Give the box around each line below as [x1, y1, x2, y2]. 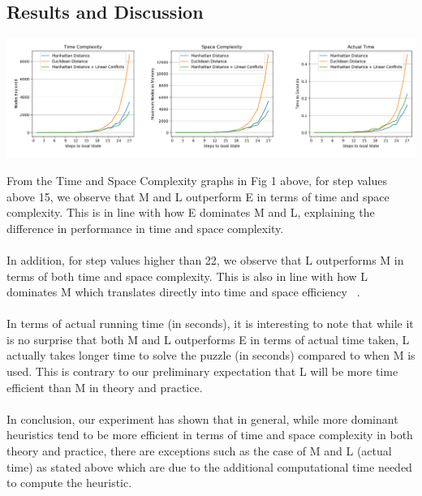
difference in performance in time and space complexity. [6, 219, 284, 236]
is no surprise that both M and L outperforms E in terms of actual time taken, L [6, 330, 410, 347]
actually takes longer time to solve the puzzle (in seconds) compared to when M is [6, 347, 416, 364]
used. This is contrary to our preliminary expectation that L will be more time [6, 363, 398, 380]
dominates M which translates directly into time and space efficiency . [6, 283, 360, 300]
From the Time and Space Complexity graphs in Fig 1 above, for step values [6, 171, 387, 188]
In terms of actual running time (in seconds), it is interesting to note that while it [6, 315, 414, 332]
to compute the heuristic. [6, 474, 132, 491]
